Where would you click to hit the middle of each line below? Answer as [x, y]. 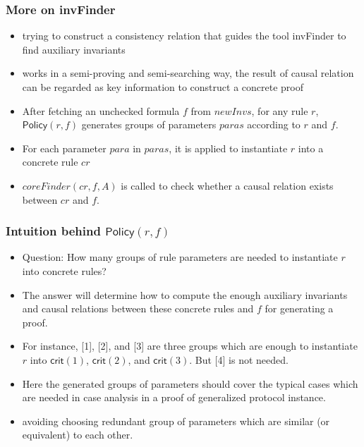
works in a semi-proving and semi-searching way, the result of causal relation [188, 73]
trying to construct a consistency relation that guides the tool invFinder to [184, 36]
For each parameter [64, 148]
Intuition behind [53, 231]
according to [274, 124]
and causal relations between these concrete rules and [138, 308]
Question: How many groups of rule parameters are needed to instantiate [180, 257]
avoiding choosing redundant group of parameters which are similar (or [176, 421]
